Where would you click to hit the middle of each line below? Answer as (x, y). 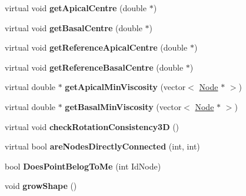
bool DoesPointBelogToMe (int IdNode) (83, 166)
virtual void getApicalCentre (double (76, 8)
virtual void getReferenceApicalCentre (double (96, 47)
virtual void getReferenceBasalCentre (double (94, 67)
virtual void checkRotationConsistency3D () (92, 126)
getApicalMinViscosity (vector (125, 87)
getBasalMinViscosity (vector (123, 106)
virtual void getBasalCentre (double (74, 27)
